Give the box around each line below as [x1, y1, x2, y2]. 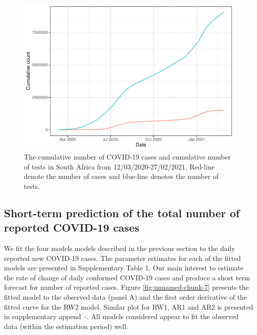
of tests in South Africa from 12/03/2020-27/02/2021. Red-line [24, 161, 215, 171]
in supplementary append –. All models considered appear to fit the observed [4, 311, 239, 322]
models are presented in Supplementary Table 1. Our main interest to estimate [4, 262, 244, 273]
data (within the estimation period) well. [4, 321, 128, 331]
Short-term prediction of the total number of [4, 205, 240, 220]
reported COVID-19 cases [4, 220, 139, 235]
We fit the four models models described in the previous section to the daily [4, 243, 235, 253]
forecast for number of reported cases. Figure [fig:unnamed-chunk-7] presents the [4, 282, 249, 292]
